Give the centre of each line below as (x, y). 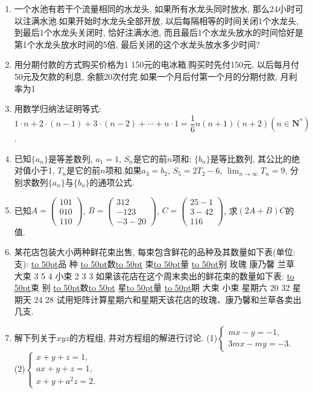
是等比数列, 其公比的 (251, 158)
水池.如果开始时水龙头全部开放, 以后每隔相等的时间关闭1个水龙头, (169, 20)
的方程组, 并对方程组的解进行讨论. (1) (144, 337)
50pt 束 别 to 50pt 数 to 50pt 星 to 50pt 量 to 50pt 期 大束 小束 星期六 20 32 (152, 287)
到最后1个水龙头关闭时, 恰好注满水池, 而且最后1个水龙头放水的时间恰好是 (159, 32)
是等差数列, (70, 158)
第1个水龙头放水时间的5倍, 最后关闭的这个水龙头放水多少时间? (137, 44)
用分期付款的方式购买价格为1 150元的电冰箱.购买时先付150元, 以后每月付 (156, 64)
